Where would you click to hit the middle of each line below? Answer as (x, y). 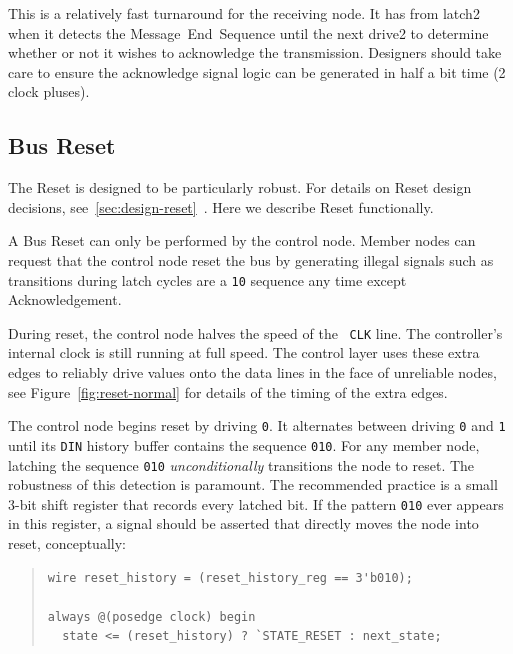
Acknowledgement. (65, 299)
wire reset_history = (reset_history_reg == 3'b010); (230, 577)
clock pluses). (49, 91)
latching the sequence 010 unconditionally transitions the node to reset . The (241, 464)
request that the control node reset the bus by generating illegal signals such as (251, 259)
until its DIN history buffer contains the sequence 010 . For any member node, (244, 444)
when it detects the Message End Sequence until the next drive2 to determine (248, 32)
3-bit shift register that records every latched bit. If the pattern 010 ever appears (256, 503)
